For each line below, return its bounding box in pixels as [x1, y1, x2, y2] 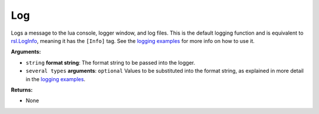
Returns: [11, 86, 33, 93]
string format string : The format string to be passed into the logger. [25, 59, 196, 66]
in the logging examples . [25, 75, 86, 82]
